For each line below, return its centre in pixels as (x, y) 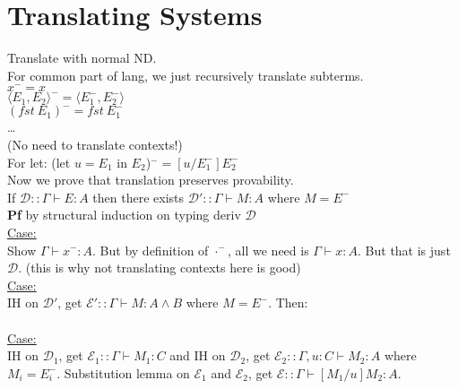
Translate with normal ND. (82, 58)
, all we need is (268, 250)
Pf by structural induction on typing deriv (124, 215)
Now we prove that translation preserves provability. (151, 180)
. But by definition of (151, 250)
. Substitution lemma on (123, 372)
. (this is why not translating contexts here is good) (160, 268)
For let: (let (39, 162)
